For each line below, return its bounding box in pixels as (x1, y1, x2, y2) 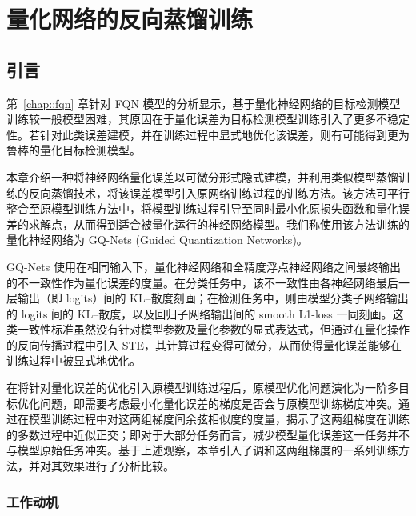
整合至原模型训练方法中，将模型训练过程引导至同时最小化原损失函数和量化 (6, 200, 398, 217)
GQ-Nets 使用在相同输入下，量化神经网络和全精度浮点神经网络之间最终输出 (6, 258, 401, 274)
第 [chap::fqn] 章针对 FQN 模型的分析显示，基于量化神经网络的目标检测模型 (6, 94, 401, 111)
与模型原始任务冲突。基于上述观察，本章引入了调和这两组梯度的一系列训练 (6, 442, 398, 458)
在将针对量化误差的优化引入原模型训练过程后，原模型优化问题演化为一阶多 (6, 379, 398, 396)
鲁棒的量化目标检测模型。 (6, 142, 141, 158)
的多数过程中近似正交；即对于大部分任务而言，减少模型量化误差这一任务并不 (6, 426, 410, 442)
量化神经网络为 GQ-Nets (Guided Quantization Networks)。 (6, 231, 308, 248)
